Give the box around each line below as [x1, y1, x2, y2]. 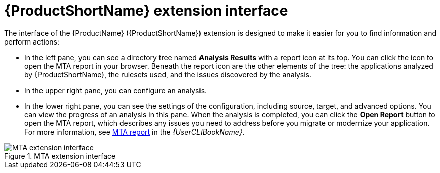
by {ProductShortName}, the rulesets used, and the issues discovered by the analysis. [24, 70, 312, 79]
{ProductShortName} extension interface [4, 2, 288, 19]
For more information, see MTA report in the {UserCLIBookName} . [24, 127, 245, 136]
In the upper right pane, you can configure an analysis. [24, 85, 207, 95]
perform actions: [4, 37, 59, 46]
